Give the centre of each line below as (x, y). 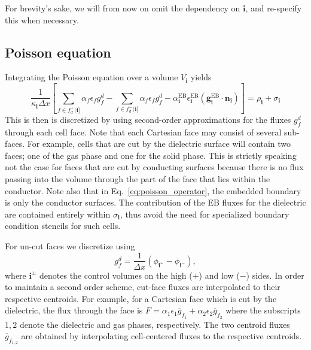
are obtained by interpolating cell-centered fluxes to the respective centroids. (161, 336)
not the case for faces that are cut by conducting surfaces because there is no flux (154, 167)
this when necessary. (42, 19)
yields (201, 77)
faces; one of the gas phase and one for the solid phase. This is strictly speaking (151, 155)
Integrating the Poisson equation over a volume (92, 77)
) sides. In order (275, 275)
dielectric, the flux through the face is (74, 310)
